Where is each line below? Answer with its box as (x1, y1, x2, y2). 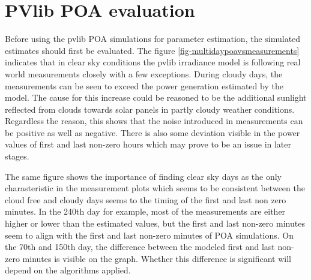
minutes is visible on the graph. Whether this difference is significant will (22, 252, 291, 264)
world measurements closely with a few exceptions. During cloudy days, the (5, 67, 283, 80)
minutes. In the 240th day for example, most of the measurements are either (5, 205, 286, 218)
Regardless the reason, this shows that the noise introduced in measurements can (5, 115, 303, 127)
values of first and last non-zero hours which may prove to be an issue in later (5, 138, 292, 150)
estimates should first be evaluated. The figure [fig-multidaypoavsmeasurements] (5, 44, 300, 56)
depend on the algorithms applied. (5, 264, 131, 276)
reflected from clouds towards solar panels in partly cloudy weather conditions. (5, 103, 295, 115)
